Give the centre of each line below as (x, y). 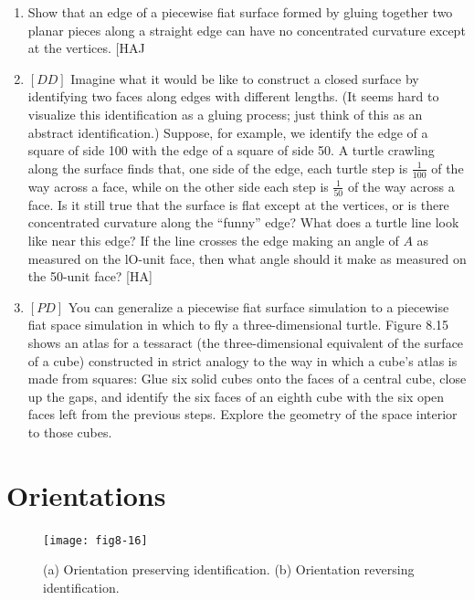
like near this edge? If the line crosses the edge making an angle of (213, 241)
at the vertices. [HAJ (86, 48)
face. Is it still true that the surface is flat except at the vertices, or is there (238, 204)
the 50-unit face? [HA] (90, 276)
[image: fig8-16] (95, 540)
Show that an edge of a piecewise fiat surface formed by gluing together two (240, 12)
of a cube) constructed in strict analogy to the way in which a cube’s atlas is (242, 360)
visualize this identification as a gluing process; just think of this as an (225, 114)
